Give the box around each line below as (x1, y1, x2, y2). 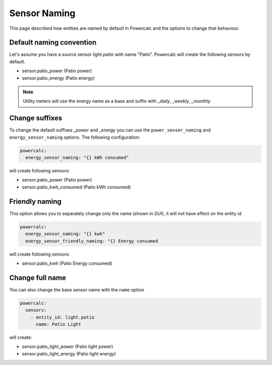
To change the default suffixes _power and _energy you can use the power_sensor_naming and (9, 127, 211, 133)
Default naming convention (9, 38, 97, 47)
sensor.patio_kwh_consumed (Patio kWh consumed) (22, 184, 131, 190)
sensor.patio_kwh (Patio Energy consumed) (22, 260, 113, 266)
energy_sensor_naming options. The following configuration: (9, 134, 141, 140)
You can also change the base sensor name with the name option (9, 286, 145, 292)
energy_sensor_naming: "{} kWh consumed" (25, 155, 129, 161)
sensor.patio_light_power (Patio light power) (22, 343, 113, 350)
